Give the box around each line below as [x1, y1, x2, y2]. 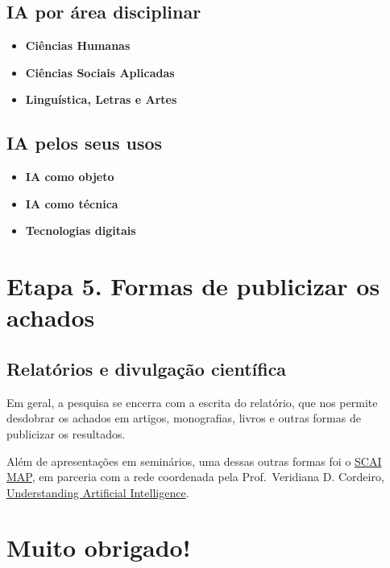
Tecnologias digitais [25, 222, 136, 239]
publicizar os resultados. [6, 425, 126, 442]
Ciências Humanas [25, 37, 131, 54]
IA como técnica [25, 195, 118, 212]
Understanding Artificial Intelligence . [6, 484, 189, 500]
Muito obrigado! [6, 531, 191, 564]
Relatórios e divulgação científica [6, 356, 287, 381]
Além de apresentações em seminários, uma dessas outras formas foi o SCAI [6, 452, 382, 469]
